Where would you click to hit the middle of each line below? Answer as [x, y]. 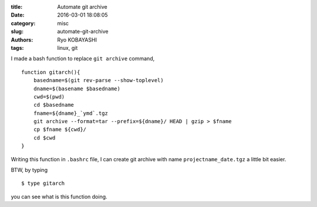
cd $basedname [54, 105]
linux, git [68, 47]
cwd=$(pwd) [49, 96]
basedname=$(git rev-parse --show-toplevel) [98, 80]
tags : [17, 47]
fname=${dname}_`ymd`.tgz [71, 113]
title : [17, 7]
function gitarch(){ [51, 72]
